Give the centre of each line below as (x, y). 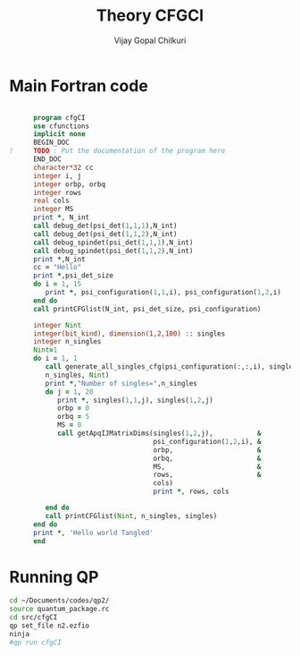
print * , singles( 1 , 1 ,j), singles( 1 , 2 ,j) (135, 400)
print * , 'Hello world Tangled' (93, 532)
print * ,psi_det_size (73, 276)
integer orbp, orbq (69, 184)
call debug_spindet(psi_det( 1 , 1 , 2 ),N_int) (113, 251)
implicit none (59, 134)
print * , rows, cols (191, 492)
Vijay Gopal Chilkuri (150, 40)
